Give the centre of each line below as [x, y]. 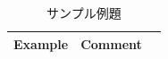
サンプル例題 [84, 13]
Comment [111, 43]
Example [41, 43]
